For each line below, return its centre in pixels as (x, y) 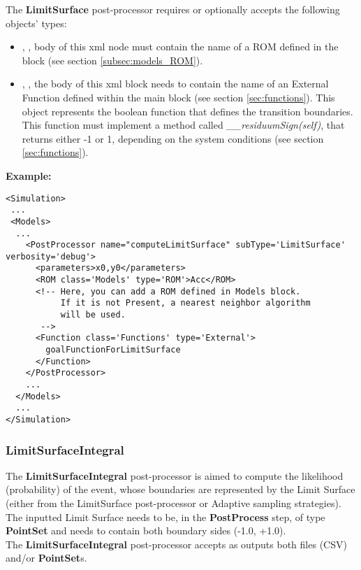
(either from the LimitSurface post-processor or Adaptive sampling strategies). (174, 503)
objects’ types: (36, 23)
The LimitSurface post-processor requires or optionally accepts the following (173, 9)
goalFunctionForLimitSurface (113, 350)
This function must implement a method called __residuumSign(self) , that (183, 125)
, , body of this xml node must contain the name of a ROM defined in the (180, 47)
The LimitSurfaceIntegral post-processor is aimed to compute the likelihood (175, 475)
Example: (29, 175)
